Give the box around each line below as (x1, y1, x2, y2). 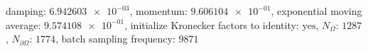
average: (6, 17, 41, 32)
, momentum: (129, 4, 188, 18)
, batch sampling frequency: (55, 31, 175, 46)
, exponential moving (271, 4, 362, 18)
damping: (6, 4, 46, 18)
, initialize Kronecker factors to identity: (124, 17, 299, 32)
